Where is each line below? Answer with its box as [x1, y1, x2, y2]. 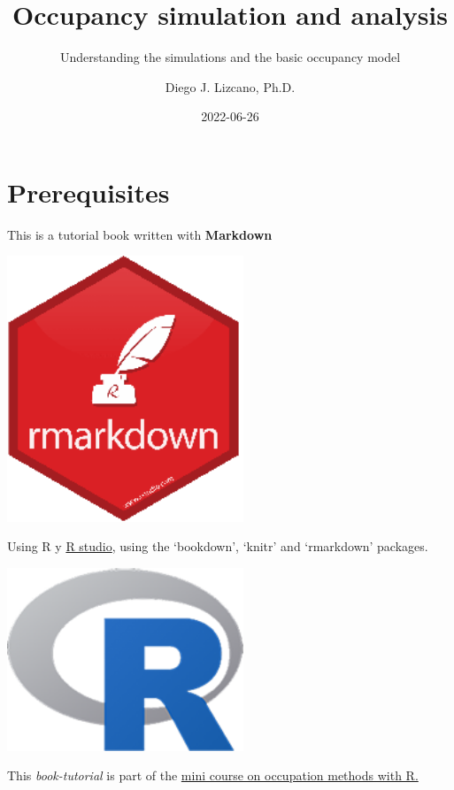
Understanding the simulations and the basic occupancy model [59, 48, 401, 66]
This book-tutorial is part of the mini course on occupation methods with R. [7, 766, 419, 785]
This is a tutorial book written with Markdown [7, 225, 273, 243]
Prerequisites [7, 173, 170, 210]
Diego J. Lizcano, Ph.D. [165, 77, 296, 96]
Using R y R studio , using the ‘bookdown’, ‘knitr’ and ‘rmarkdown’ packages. [7, 537, 428, 556]
